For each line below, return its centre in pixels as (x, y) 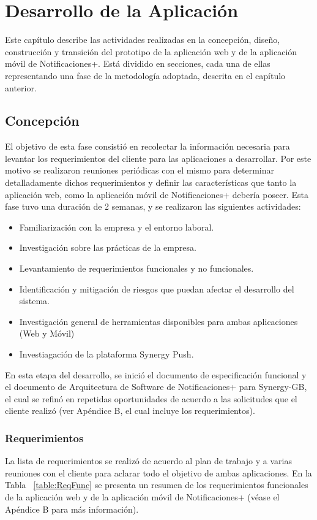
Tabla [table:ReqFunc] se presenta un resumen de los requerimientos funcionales (157, 485)
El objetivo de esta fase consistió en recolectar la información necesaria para (147, 146)
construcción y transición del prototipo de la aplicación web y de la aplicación (151, 51)
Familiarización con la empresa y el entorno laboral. (117, 227)
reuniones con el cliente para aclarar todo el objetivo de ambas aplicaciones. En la (158, 472)
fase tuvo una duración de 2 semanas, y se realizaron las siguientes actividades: (153, 206)
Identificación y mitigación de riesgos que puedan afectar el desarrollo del (157, 289)
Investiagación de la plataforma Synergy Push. (106, 354)
